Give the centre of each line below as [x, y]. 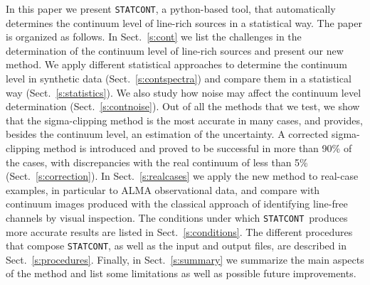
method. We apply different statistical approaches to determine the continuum [176, 64]
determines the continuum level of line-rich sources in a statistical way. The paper [184, 22]
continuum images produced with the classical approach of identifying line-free [177, 204]
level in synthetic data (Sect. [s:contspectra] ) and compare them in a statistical [179, 79]
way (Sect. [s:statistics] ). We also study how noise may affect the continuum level [184, 92]
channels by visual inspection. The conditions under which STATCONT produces [177, 217]
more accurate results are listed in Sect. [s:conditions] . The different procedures [179, 231]
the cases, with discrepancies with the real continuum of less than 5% [157, 162]
